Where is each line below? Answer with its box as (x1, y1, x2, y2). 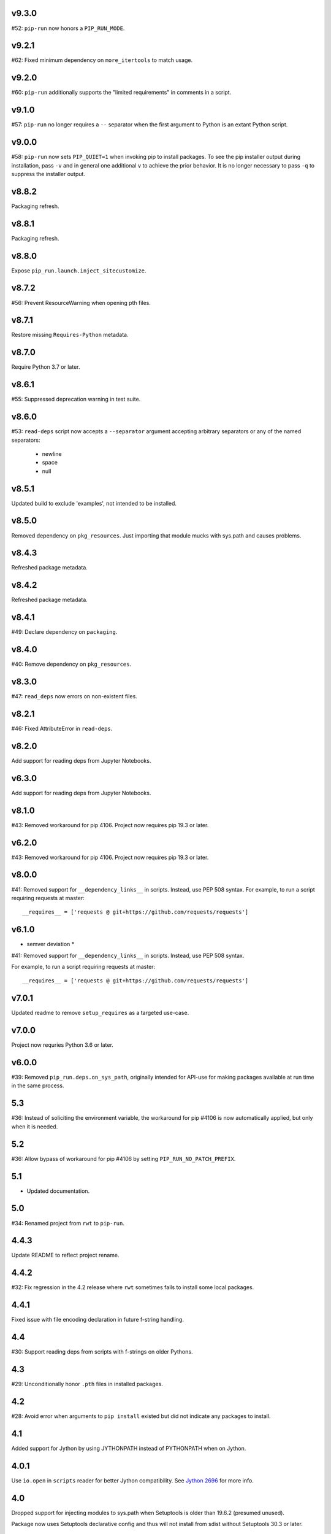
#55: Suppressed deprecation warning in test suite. (11, 396, 141, 403)
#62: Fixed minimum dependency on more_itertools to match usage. (11, 56, 193, 64)
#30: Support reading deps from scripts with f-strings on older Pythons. (11, 1348, 193, 1355)
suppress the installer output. (11, 170, 86, 177)
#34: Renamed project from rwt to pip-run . (11, 1219, 125, 1227)
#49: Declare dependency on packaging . (11, 628, 118, 636)
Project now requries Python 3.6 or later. (11, 1041, 113, 1049)
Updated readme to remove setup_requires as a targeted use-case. (11, 1009, 189, 1017)
